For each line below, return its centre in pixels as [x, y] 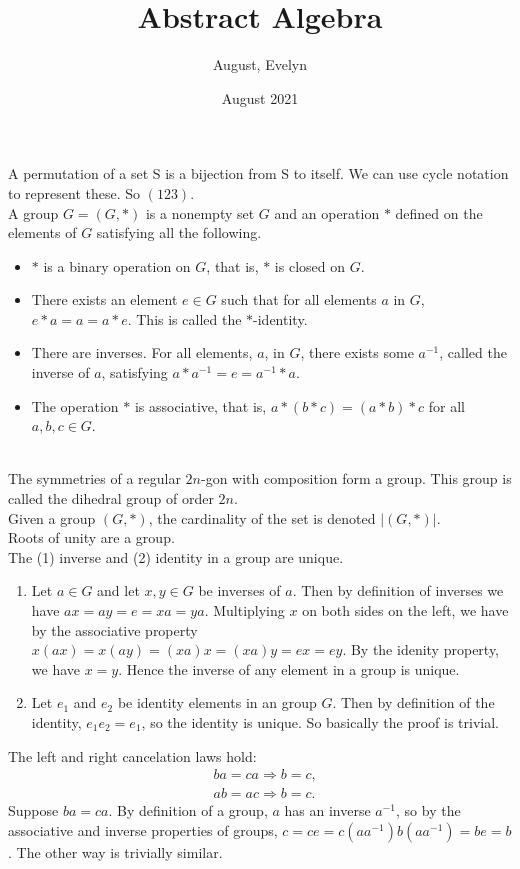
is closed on [309, 265]
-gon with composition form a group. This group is [356, 478]
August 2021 [260, 97]
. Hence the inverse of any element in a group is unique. [289, 668]
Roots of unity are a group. [91, 537]
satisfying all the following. [179, 232]
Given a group [52, 517]
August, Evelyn [259, 64]
